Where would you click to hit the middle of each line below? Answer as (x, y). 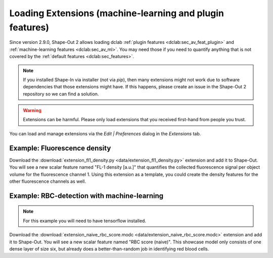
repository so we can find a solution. (61, 94)
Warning (32, 111)
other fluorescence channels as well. (48, 181)
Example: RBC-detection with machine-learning (86, 196)
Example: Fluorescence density (60, 148)
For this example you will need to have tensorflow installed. (85, 221)
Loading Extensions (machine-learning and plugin (117, 13)
